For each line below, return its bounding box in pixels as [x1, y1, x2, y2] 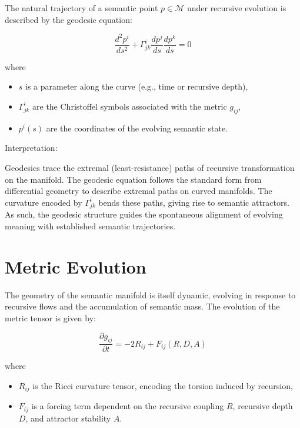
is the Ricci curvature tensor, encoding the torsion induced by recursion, [32, 379, 293, 391]
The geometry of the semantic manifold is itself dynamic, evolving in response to [5, 288, 296, 301]
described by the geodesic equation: [5, 13, 132, 25]
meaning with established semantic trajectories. [5, 220, 176, 232]
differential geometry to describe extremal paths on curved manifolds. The [5, 185, 272, 197]
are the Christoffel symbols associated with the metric [32, 100, 227, 112]
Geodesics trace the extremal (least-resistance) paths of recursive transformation [5, 161, 295, 173]
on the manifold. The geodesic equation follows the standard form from [5, 173, 262, 185]
